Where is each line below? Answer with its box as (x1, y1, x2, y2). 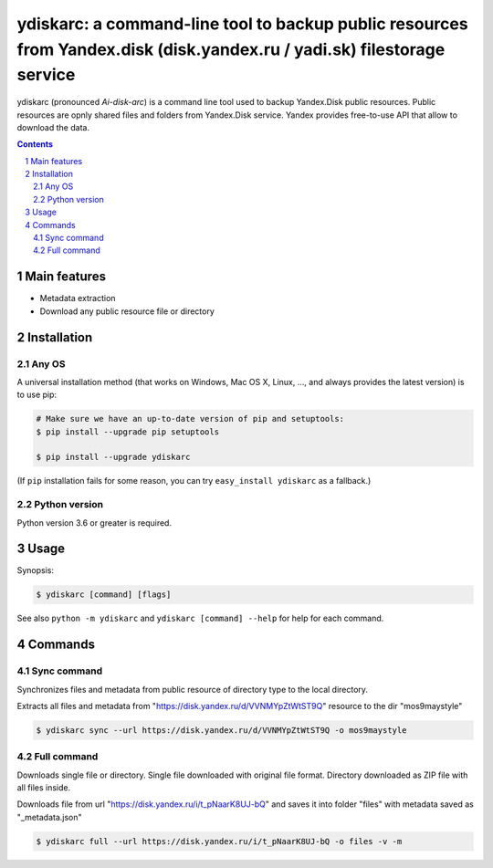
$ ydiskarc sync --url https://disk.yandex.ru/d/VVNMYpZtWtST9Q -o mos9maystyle (36, 725, 407, 735)
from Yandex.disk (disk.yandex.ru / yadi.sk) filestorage (16, 39, 446, 59)
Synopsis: (16, 565, 55, 576)
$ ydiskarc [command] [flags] (36, 590, 172, 600)
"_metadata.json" (16, 811, 82, 822)
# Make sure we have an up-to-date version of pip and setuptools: (36, 413, 345, 424)
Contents (16, 139, 54, 150)
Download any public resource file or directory (39, 306, 215, 317)
